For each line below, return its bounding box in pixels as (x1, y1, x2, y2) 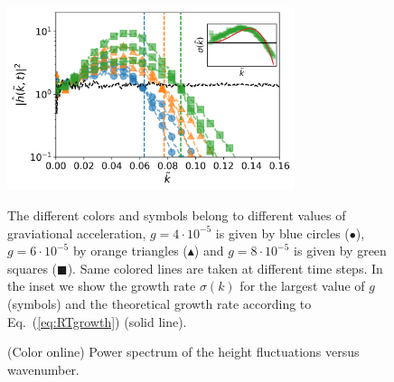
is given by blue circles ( (215, 223, 350, 242)
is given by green (294, 241, 387, 260)
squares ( (7, 258, 58, 277)
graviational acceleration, (7, 223, 146, 242)
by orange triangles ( (72, 241, 188, 260)
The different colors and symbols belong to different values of (7, 206, 346, 225)
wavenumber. (7, 359, 80, 378)
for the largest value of (239, 276, 365, 295)
